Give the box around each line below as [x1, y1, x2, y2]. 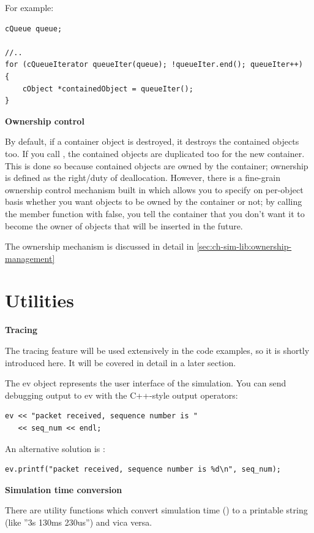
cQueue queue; [5, 24, 62, 33]
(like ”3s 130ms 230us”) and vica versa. [5, 515, 152, 528]
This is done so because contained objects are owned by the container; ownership [5, 159, 308, 172]
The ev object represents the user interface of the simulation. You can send [5, 377, 286, 389]
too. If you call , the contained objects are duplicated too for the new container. [5, 147, 305, 159]
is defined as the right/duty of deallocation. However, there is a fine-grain [5, 171, 280, 184]
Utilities [5, 288, 75, 313]
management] [5, 251, 55, 264]
